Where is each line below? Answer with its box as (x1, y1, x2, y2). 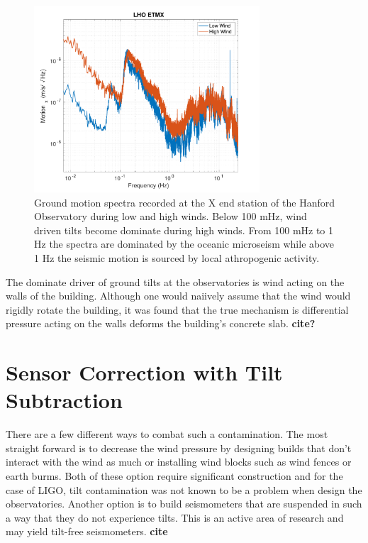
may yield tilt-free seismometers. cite (6, 524, 168, 539)
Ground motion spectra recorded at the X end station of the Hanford (34, 194, 335, 209)
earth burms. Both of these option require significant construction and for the (6, 468, 343, 483)
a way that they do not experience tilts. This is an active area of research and (6, 510, 344, 525)
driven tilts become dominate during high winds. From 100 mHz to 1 (34, 222, 334, 237)
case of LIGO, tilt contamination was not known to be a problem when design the (6, 482, 362, 497)
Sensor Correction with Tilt (6, 358, 283, 387)
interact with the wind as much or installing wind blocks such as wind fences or (6, 454, 352, 469)
